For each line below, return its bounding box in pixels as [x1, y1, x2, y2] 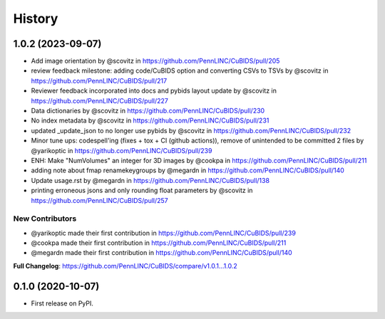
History [13, 11, 58, 26]
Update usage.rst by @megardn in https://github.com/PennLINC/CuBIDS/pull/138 [31, 176, 270, 184]
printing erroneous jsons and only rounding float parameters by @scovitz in [31, 186, 253, 195]
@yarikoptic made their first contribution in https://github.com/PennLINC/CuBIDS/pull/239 [31, 229, 296, 237]
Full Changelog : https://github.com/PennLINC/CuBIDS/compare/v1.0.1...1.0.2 [13, 261, 238, 270]
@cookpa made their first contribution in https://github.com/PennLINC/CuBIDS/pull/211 [31, 239, 287, 247]
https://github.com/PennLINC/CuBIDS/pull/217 [31, 76, 168, 85]
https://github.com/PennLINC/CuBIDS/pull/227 [31, 96, 169, 105]
